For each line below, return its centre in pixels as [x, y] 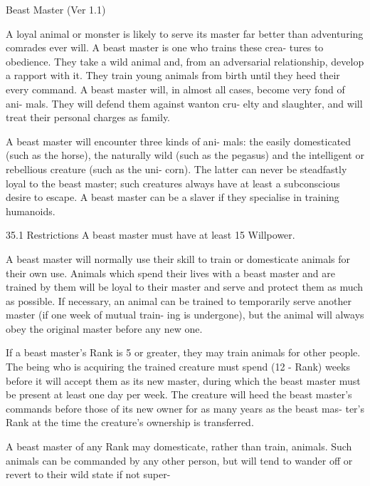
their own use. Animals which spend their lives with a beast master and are [170, 273]
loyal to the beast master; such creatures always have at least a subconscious [173, 183]
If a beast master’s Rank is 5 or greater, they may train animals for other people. [183, 352]
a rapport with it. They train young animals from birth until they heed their [173, 75]
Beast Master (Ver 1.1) [56, 9]
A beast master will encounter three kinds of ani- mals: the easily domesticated [179, 141]
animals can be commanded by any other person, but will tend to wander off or [179, 460]
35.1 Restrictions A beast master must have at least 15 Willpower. [150, 235]
